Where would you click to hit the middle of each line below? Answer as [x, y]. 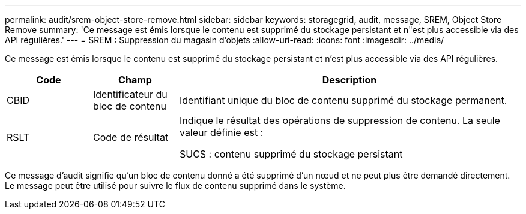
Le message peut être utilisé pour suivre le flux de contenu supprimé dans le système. [175, 186]
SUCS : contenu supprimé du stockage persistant [291, 154]
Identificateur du [130, 94]
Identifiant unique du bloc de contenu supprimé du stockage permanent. [343, 100]
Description [349, 80]
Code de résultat [131, 137]
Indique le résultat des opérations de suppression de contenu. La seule [340, 120]
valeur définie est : [221, 132]
